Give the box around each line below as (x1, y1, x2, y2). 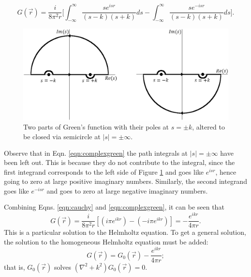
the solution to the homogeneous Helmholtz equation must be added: (4, 236, 208, 246)
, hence (215, 166, 236, 177)
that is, (4, 261, 25, 272)
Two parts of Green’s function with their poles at (23, 122, 169, 132)
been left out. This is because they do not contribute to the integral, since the (4, 157, 235, 167)
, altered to (192, 122, 225, 132)
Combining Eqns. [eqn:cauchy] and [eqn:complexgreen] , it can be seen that (4, 202, 224, 212)
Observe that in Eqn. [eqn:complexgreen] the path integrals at (4, 147, 188, 158)
